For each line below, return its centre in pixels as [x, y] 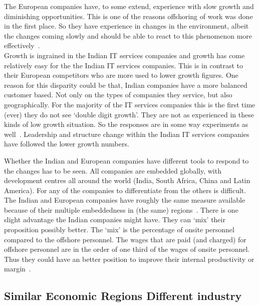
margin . [18, 269]
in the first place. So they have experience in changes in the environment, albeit [126, 26]
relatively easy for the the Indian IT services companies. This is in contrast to [124, 65]
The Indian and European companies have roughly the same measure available [125, 200]
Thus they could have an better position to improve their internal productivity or [129, 259]
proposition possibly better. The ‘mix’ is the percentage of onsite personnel [119, 229]
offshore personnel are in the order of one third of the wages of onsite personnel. [127, 249]
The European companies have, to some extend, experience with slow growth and [129, 6]
